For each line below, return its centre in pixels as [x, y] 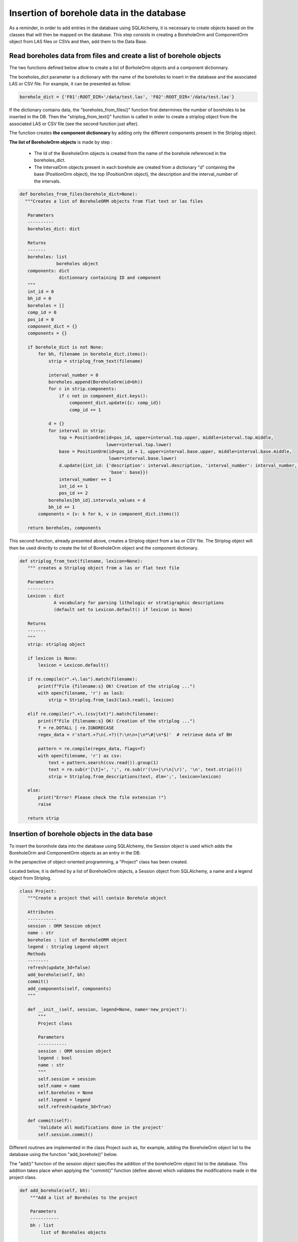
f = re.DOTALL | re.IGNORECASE [76, 728]
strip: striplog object [56, 644]
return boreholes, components [64, 528]
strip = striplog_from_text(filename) [96, 361]
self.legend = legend [64, 1100]
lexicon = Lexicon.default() [74, 665]
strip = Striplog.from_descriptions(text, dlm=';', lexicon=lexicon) [135, 776]
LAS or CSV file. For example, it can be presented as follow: [70, 84]
